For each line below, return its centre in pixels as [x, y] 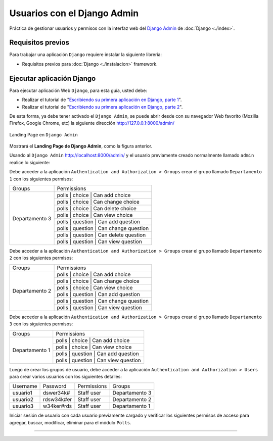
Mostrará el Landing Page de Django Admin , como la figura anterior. [81, 146]
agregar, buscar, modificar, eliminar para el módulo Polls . [70, 422]
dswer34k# [56, 393]
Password [55, 386]
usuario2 [23, 400]
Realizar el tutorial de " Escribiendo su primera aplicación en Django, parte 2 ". [102, 107]
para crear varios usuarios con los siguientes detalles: [66, 377]
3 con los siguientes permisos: [41, 324]
